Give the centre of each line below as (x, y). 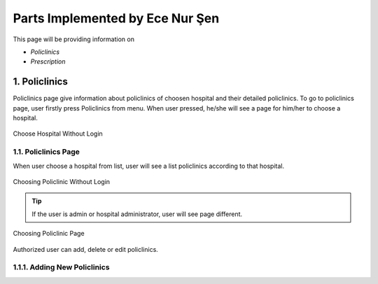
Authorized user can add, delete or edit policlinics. (86, 249)
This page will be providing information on (73, 39)
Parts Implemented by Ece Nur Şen (116, 18)
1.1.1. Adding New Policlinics (61, 267)
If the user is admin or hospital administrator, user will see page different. (137, 214)
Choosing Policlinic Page (49, 234)
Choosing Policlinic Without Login (62, 181)
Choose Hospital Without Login (58, 134)
